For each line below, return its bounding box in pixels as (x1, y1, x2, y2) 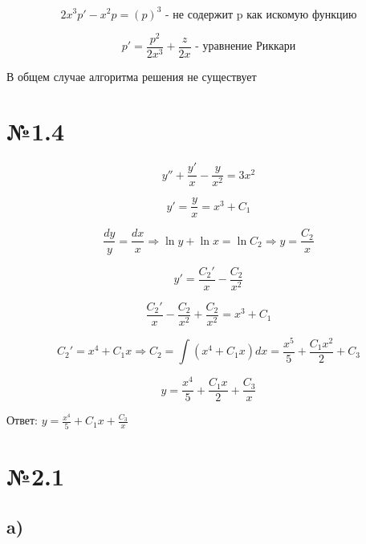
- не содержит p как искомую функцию (165, 9, 357, 21)
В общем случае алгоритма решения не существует (6, 67, 257, 84)
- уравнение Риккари (195, 41, 296, 53)
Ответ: (6, 412, 38, 428)
